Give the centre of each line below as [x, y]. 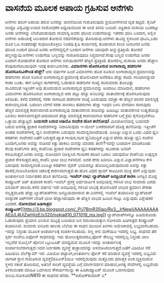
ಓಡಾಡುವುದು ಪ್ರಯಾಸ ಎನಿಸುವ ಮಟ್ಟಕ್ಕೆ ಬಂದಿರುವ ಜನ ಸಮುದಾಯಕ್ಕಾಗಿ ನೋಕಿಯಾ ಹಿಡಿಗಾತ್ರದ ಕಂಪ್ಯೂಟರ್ [80, 220]
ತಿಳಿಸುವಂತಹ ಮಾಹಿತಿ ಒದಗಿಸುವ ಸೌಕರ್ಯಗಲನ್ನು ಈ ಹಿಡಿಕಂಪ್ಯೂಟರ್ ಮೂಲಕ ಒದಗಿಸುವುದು [70, 270]
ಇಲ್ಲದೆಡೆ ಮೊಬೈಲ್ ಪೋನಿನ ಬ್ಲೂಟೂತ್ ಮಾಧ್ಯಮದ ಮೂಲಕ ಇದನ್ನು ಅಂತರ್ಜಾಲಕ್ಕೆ [63, 242]
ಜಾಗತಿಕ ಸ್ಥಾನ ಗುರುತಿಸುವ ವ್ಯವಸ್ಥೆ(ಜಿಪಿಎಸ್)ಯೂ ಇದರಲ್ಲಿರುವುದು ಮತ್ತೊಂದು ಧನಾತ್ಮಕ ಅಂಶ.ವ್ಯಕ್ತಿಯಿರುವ [79, 259]
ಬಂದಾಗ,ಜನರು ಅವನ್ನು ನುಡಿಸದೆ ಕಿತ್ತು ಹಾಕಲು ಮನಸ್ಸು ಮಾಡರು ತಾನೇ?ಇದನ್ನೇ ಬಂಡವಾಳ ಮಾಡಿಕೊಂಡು [78, 143]
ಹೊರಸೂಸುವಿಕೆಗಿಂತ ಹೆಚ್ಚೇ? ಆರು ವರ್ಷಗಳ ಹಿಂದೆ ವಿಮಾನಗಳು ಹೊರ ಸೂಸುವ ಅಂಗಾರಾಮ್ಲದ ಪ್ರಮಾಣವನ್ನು [80, 71]
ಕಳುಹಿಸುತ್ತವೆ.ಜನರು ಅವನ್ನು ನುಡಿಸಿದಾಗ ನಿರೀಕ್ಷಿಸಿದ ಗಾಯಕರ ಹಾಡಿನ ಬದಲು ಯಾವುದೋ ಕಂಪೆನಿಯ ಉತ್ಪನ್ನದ [81, 154]
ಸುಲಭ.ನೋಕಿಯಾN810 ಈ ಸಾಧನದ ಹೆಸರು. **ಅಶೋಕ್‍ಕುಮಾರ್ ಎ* [56, 275]
